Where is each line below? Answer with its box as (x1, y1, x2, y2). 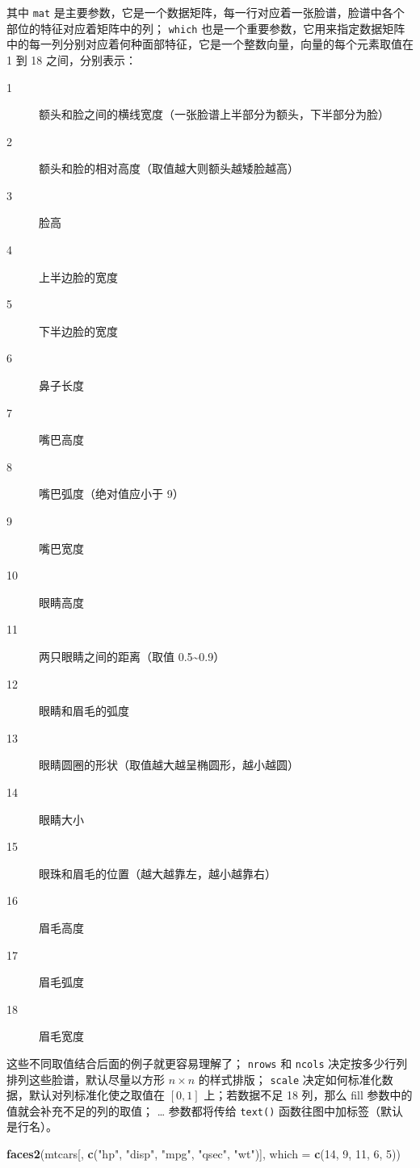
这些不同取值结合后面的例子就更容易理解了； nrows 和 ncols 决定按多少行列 (6, 1054, 408, 1071)
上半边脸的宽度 (39, 268, 118, 285)
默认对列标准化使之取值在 (28, 1086, 165, 1103)
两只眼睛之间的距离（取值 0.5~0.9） (39, 647, 225, 664)
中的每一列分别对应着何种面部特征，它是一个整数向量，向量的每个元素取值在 (6, 36, 414, 52)
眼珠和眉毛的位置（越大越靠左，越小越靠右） (39, 864, 276, 881)
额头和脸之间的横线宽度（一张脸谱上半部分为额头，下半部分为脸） (39, 106, 389, 123)
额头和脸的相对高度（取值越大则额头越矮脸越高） (39, 160, 299, 177)
